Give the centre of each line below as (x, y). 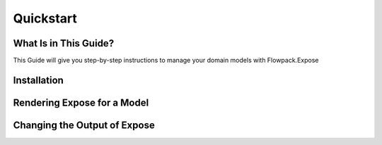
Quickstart (45, 18)
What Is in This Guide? (64, 43)
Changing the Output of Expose (84, 125)
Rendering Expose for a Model (81, 102)
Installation (38, 80)
